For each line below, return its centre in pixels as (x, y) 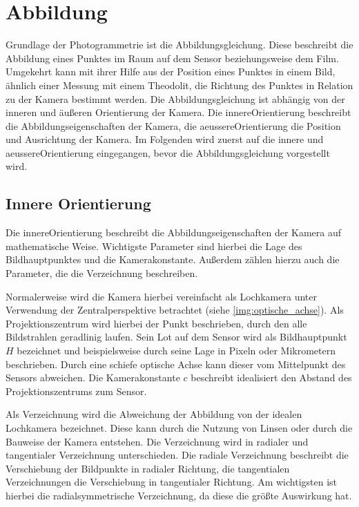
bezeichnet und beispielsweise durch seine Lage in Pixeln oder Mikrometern (176, 351)
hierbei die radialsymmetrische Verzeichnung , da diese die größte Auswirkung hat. (179, 495)
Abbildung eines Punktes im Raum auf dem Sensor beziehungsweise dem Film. (172, 58)
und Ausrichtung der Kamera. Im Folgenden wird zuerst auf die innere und (165, 139)
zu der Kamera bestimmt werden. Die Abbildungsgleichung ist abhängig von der (175, 98)
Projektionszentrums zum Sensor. (76, 391)
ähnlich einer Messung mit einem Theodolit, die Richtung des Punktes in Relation (179, 85)
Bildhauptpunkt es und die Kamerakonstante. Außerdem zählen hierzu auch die (173, 259)
